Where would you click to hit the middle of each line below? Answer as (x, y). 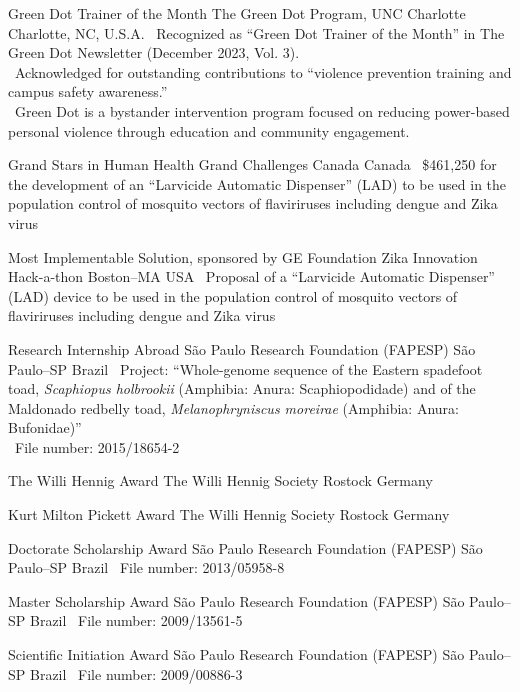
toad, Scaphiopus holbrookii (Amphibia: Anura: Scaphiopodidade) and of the (242, 388)
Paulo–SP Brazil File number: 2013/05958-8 (146, 567)
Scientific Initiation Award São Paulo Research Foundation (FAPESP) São (236, 654)
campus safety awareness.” (88, 91)
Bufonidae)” (45, 427)
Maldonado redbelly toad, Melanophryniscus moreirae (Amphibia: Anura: (233, 407)
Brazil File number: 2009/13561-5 (136, 620)
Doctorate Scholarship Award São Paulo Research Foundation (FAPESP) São (245, 547)
